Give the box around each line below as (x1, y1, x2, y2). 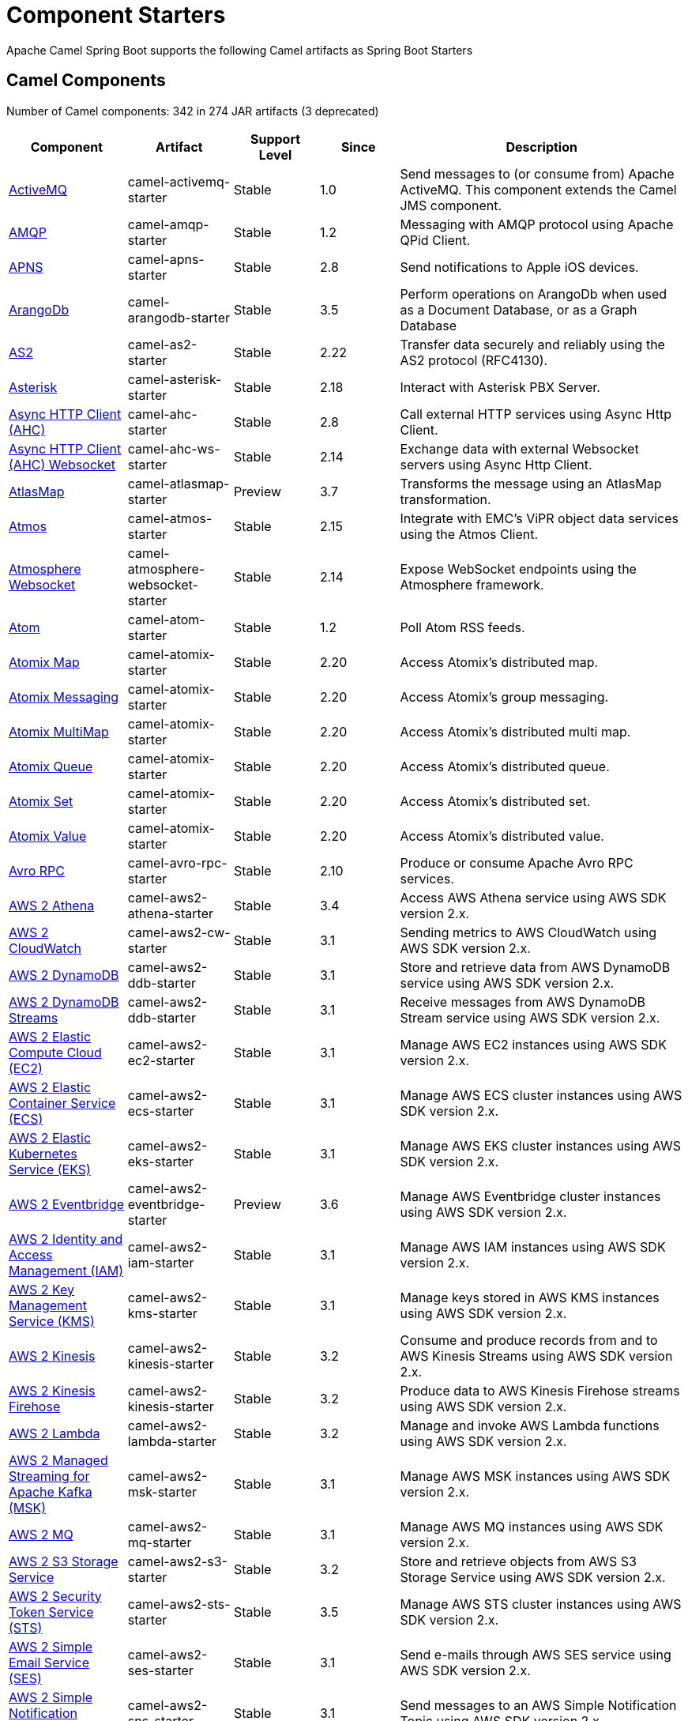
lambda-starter (127, 1433, 217, 1449)
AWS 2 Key (9, 1281, 75, 1297)
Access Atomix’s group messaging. (400, 688, 609, 705)
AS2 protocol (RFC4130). (400, 352, 548, 368)
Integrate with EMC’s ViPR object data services (400, 510, 679, 526)
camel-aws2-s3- (127, 1553, 227, 1569)
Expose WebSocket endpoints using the (400, 560, 637, 577)
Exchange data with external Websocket (400, 440, 639, 457)
